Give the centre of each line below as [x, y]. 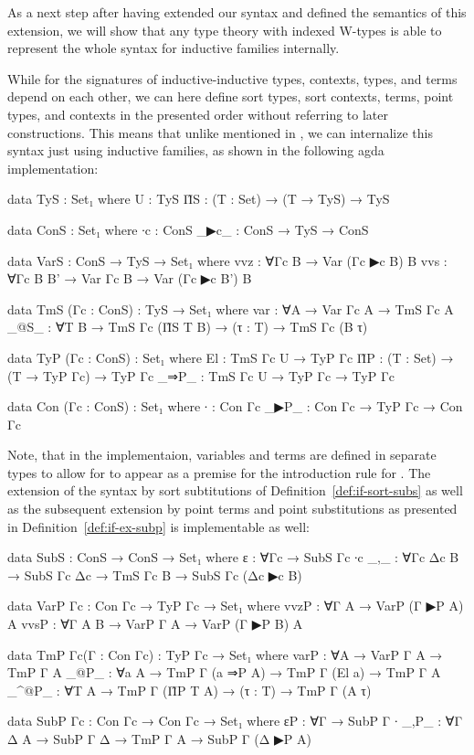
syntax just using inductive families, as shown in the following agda [196, 150]
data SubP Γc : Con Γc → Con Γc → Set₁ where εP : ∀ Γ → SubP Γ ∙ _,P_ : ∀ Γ [235, 721]
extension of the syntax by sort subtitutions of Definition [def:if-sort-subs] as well [235, 490]
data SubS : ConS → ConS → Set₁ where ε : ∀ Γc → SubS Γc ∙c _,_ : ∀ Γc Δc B [233, 557]
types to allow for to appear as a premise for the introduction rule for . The [219, 472]
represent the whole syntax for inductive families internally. [174, 48]
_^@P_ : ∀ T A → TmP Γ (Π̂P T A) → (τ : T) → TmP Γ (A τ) [190, 690]
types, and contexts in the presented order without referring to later [198, 114]
